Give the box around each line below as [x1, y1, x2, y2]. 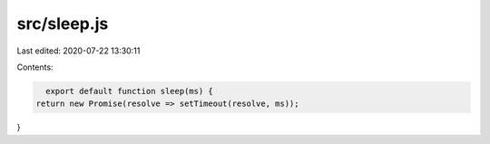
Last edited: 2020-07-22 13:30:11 [16, 45, 141, 56]
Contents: [16, 62, 54, 72]
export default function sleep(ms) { [45, 86, 213, 96]
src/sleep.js [16, 14, 109, 34]
